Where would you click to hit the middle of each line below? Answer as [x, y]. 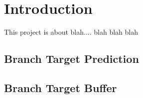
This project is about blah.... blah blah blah [71, 32]
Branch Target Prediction [71, 59]
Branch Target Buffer [61, 87]
